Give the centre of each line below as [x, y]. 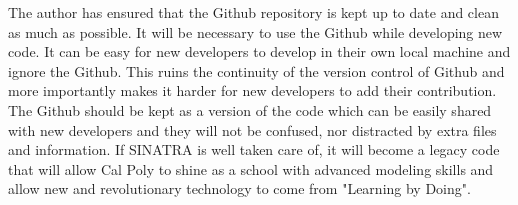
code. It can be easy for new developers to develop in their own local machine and [259, 51]
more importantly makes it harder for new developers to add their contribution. [252, 90]
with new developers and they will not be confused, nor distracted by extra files [252, 129]
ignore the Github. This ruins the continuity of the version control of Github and [256, 70]
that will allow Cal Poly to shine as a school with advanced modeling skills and [251, 168]
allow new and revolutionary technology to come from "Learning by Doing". [239, 188]
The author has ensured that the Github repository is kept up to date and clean [253, 12]
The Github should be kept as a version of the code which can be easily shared [250, 109]
